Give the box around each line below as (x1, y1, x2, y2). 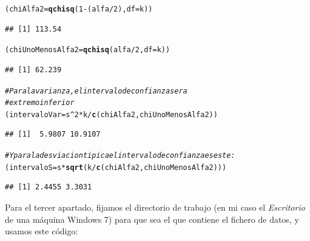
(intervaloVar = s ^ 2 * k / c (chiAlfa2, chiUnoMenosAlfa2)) (5, 110, 218, 119)
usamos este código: (5, 225, 78, 237)
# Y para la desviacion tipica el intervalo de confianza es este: (5, 151, 235, 160)
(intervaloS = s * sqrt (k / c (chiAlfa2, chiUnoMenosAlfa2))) (5, 163, 227, 172)
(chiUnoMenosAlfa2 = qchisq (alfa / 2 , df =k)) (5, 46, 170, 55)
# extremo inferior (5, 98, 75, 107)
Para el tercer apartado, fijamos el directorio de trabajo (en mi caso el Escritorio (5, 200, 305, 213)
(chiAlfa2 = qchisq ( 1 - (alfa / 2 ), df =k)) (5, 5, 153, 13)
